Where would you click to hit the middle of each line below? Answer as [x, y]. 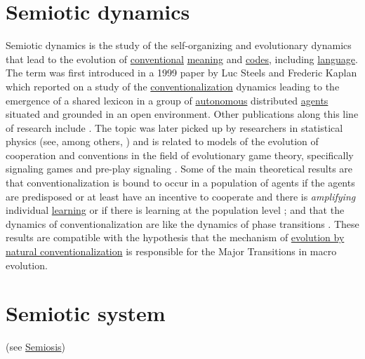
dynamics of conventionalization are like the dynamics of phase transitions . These [182, 223]
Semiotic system [86, 313]
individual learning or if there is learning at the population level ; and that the [175, 210]
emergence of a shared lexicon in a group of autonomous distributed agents [167, 100]
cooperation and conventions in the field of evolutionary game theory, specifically [180, 155]
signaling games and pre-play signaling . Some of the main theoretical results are [179, 169]
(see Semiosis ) [35, 347]
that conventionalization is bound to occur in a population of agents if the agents [180, 183]
